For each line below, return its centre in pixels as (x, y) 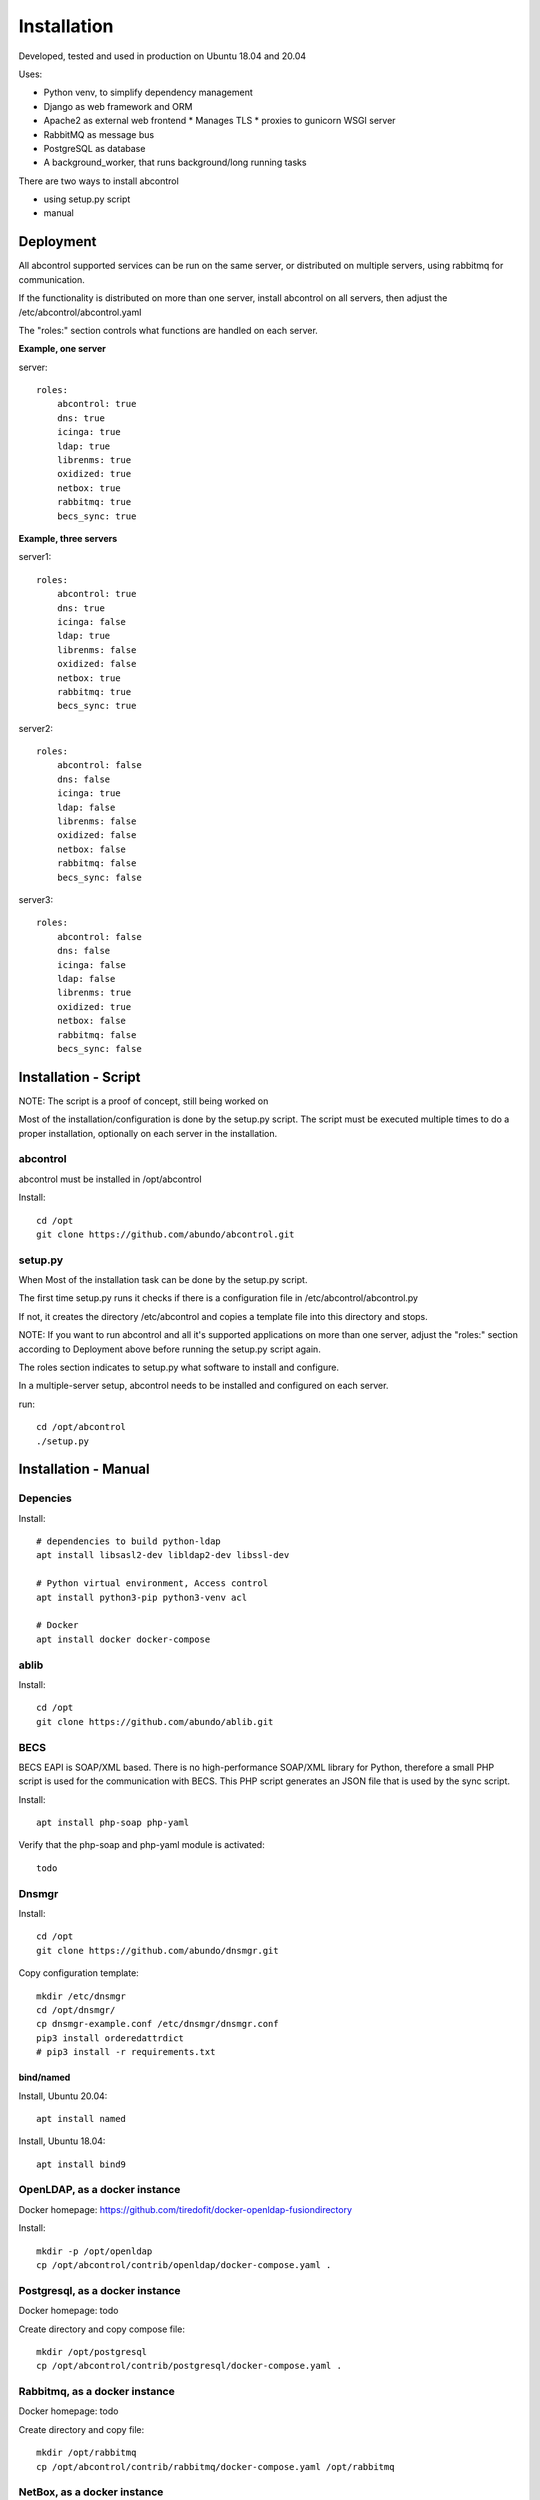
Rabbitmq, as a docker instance (96, 2392)
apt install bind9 (81, 2164)
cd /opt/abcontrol (81, 1427)
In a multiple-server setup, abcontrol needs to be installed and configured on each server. (203, 1386)
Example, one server (62, 349)
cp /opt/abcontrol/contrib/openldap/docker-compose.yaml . (184, 2264)
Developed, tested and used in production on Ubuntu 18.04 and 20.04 (162, 56)
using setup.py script (87, 199)
